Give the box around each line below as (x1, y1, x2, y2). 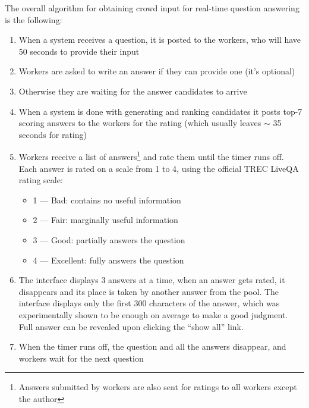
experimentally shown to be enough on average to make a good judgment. (18, 308, 288, 321)
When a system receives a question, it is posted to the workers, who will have (18, 33, 301, 46)
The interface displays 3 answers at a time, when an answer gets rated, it (18, 274, 285, 286)
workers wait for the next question (18, 351, 144, 364)
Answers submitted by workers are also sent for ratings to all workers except (18, 381, 297, 393)
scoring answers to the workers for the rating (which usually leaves (18, 117, 261, 129)
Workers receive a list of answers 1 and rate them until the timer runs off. (18, 149, 284, 162)
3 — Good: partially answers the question (33, 233, 185, 246)
